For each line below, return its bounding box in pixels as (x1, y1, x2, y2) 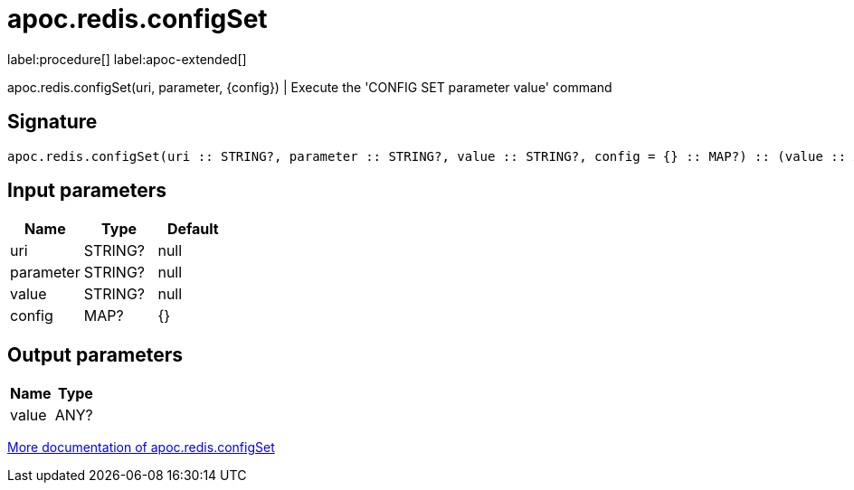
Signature (7, 110, 98, 134)
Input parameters (7, 179, 167, 203)
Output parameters (7, 343, 183, 366)
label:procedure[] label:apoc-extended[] (7, 51, 247, 67)
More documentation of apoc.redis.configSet (7, 439, 275, 456)
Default (166, 220, 219, 239)
